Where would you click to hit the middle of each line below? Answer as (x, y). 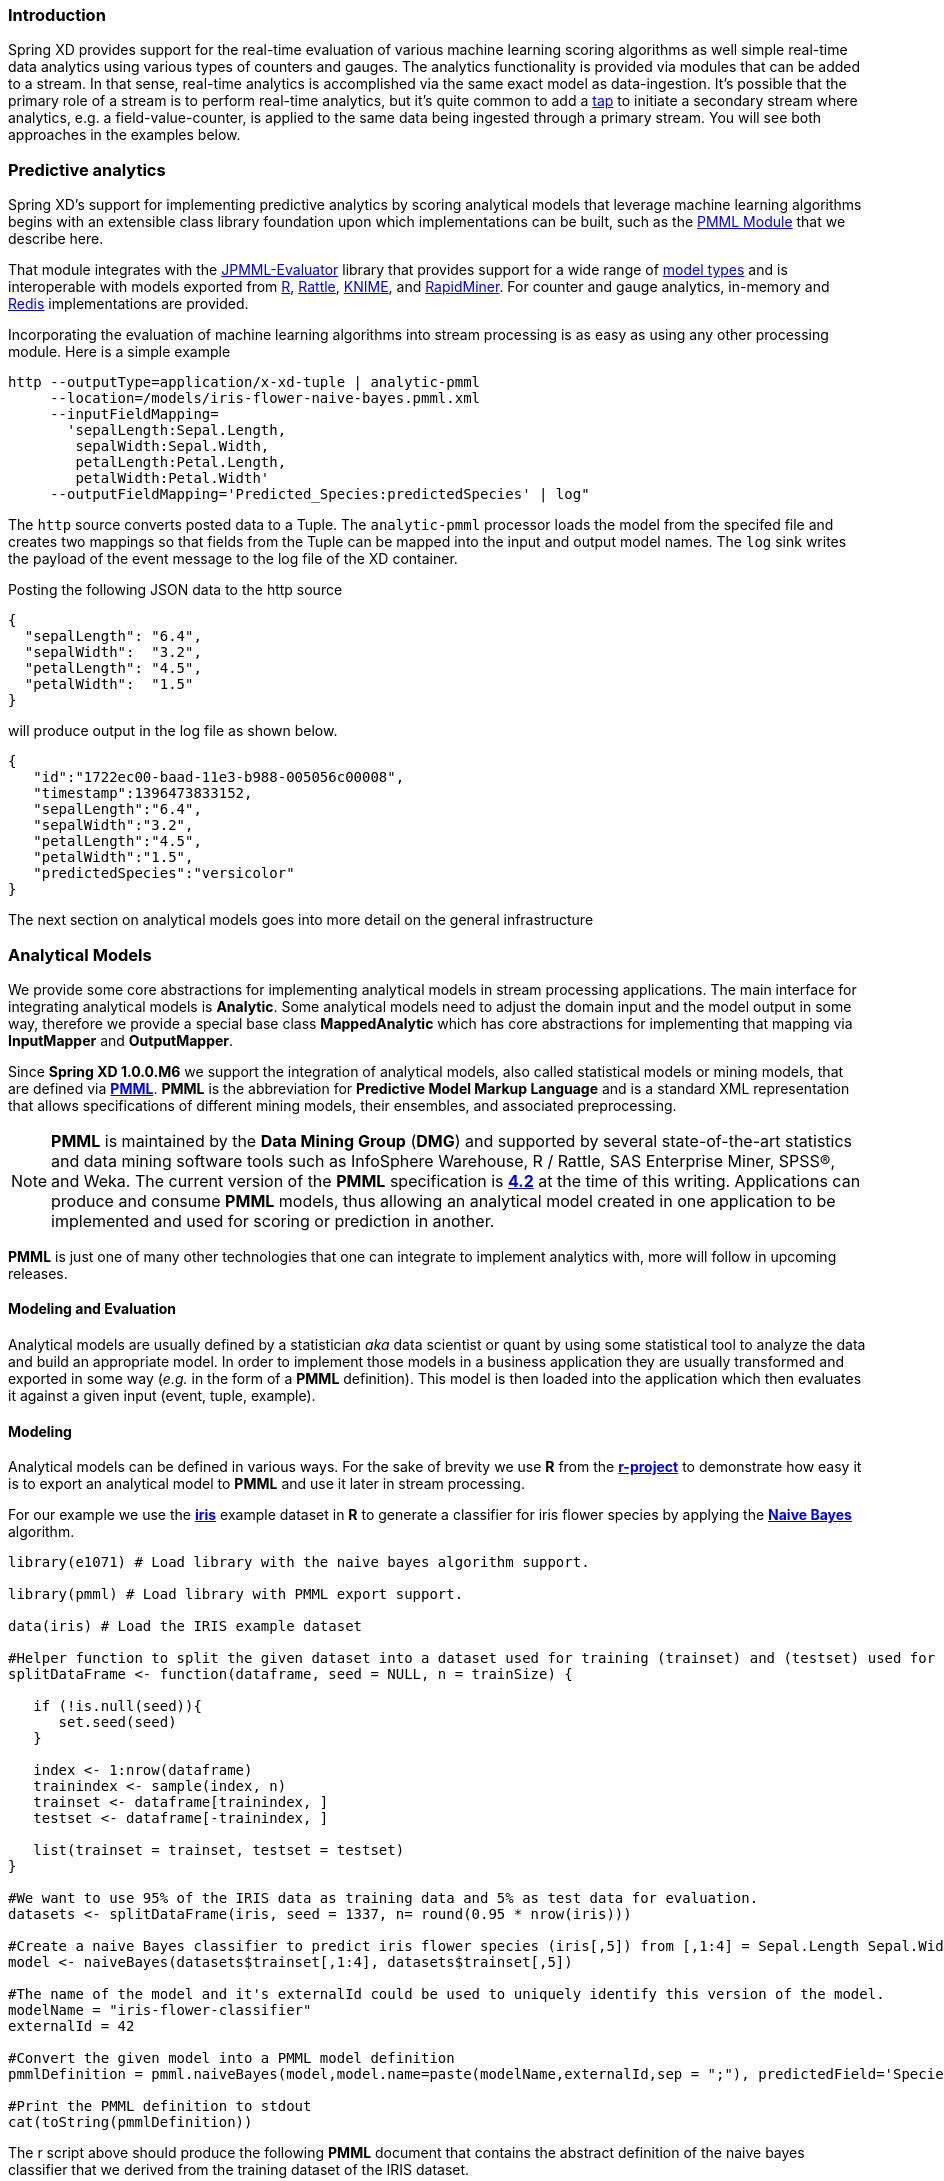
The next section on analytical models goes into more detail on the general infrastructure (301, 920)
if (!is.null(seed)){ (117, 1706)
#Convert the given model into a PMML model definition (231, 2058)
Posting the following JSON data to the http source (175, 590)
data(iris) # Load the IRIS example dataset (185, 1626)
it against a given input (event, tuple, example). (162, 1396)
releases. (38, 1273)
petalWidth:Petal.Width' (172, 478)
